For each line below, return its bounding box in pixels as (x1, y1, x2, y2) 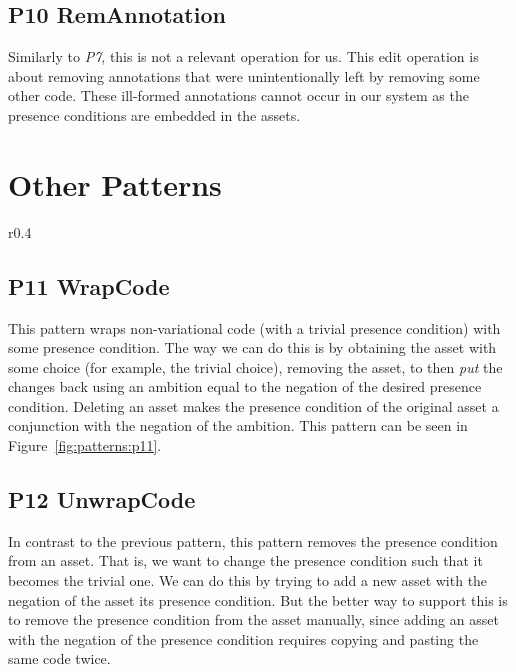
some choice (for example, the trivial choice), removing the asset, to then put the (8, 356, 503, 377)
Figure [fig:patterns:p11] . (8, 435, 162, 456)
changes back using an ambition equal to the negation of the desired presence (8, 376, 482, 397)
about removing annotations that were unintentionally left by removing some (8, 65, 480, 86)
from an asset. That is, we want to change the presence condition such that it (8, 550, 483, 571)
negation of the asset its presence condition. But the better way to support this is (8, 589, 508, 610)
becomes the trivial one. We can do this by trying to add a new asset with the (8, 570, 488, 591)
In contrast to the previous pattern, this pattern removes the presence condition (8, 530, 498, 551)
